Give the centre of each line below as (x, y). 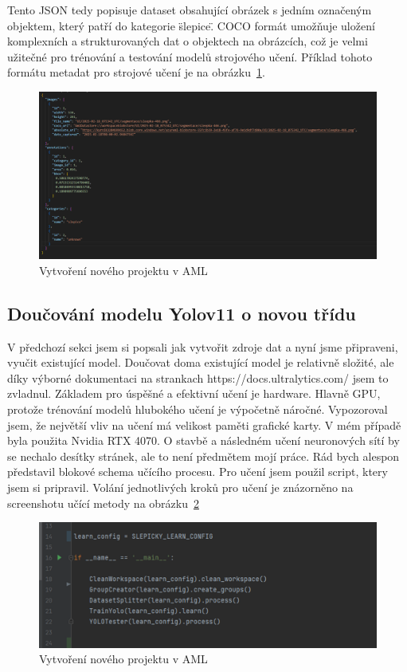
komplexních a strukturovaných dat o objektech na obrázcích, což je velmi (188, 41)
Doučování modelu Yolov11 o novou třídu (182, 313)
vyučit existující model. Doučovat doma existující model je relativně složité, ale (201, 362)
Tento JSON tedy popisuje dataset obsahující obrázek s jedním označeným (190, 10)
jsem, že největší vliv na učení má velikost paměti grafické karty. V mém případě (204, 424)
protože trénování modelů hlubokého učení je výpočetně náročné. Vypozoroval (198, 409)
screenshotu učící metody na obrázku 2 (103, 503)
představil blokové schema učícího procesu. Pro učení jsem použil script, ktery (198, 472)
